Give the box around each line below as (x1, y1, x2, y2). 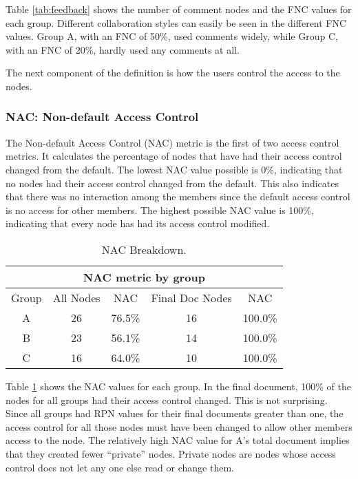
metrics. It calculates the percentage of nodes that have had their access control (6, 149, 342, 163)
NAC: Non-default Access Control (6, 108, 199, 125)
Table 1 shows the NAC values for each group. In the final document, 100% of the (6, 379, 351, 393)
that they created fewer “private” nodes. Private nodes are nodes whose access (6, 446, 336, 460)
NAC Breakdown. (101, 241, 187, 257)
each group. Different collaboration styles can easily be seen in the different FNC (6, 15, 347, 30)
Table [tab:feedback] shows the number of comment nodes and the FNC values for (6, 2, 352, 16)
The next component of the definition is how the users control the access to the (6, 65, 340, 80)
